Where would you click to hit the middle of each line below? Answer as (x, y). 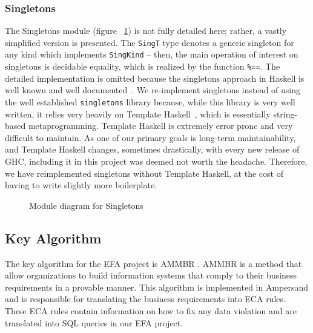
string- (285, 114)
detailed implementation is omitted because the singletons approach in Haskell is (155, 78)
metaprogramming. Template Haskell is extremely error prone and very (160, 126)
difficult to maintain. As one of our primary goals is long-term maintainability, (150, 137)
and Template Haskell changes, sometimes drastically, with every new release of (152, 149)
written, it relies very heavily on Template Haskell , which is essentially (138, 114)
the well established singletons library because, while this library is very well (150, 101)
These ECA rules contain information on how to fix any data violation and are (151, 310)
